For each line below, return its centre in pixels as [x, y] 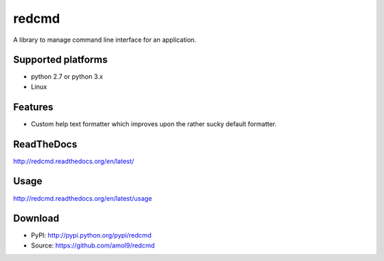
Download [36, 219]
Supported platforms [60, 60]
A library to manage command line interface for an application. [105, 40]
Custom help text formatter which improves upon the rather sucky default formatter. [154, 123]
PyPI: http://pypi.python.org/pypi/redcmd [91, 235]
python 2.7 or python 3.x [67, 77]
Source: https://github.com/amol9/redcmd [93, 245]
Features [33, 107]
